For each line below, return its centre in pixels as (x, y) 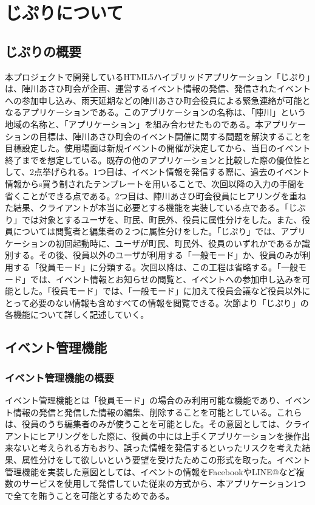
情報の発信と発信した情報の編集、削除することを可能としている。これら (157, 412)
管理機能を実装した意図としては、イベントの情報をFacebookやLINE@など (151, 471)
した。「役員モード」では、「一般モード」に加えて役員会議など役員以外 (162, 291)
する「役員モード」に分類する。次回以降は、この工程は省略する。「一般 (155, 267)
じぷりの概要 (43, 51)
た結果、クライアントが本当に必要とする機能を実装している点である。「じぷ (155, 208)
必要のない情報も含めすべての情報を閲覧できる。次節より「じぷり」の (169, 302)
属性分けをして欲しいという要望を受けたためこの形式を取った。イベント (166, 460)
